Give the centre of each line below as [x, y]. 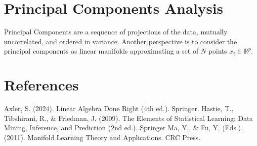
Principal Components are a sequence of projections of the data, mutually [116, 32]
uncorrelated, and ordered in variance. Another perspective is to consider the [121, 41]
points [218, 51]
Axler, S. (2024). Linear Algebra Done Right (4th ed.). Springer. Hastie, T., [119, 108]
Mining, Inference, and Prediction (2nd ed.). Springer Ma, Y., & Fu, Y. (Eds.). [124, 128]
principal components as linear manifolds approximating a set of [101, 51]
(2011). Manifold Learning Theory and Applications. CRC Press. [102, 137]
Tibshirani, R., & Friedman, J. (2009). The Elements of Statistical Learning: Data [128, 118]
